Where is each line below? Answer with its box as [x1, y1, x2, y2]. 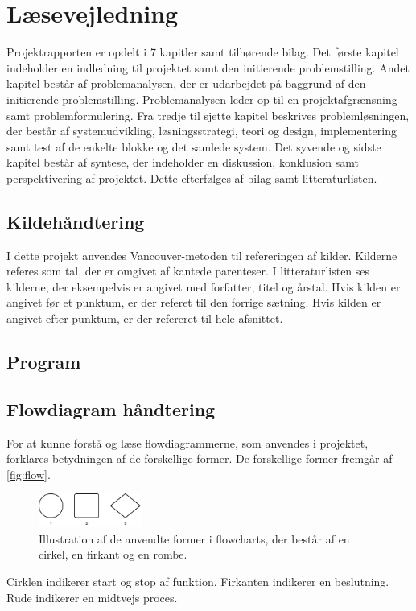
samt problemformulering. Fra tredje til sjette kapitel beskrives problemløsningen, [6, 106, 410, 123]
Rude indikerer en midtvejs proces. [6, 588, 178, 605]
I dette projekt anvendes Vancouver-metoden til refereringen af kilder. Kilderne [6, 246, 397, 263]
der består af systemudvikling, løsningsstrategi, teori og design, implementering [6, 122, 397, 139]
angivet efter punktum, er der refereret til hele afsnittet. [6, 310, 283, 327]
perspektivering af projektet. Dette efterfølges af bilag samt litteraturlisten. [6, 169, 377, 186]
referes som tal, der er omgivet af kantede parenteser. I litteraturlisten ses [6, 262, 370, 279]
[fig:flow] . [6, 465, 51, 482]
